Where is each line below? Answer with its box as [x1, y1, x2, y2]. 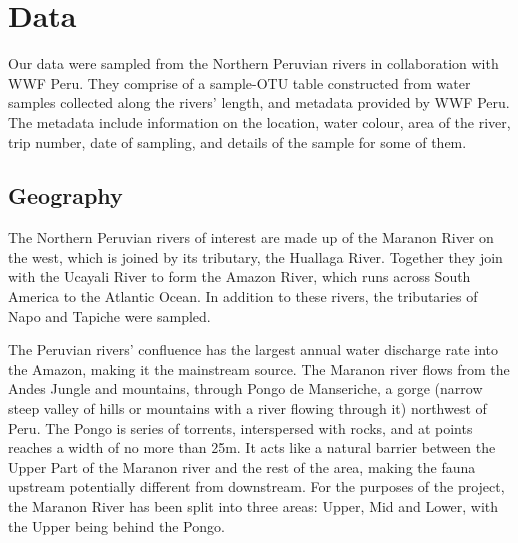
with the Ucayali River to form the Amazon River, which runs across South [8, 266, 471, 287]
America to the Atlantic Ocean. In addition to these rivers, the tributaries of [8, 286, 478, 307]
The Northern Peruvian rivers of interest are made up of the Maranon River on [8, 227, 494, 248]
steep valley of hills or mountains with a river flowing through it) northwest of [8, 398, 487, 419]
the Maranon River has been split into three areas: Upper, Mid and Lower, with [8, 496, 499, 517]
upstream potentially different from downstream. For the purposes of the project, [8, 476, 505, 497]
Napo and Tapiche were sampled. [8, 305, 211, 326]
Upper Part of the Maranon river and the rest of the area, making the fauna [8, 456, 476, 477]
